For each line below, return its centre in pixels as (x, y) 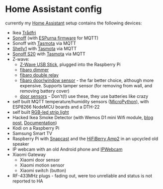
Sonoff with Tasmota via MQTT (44, 43)
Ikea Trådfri (24, 32)
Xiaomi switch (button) (43, 170)
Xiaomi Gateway (29, 154)
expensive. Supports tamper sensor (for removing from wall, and (86, 85)
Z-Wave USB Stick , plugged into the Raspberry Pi (70, 64)
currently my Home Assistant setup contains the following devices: (74, 23)
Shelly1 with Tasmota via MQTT (44, 48)
